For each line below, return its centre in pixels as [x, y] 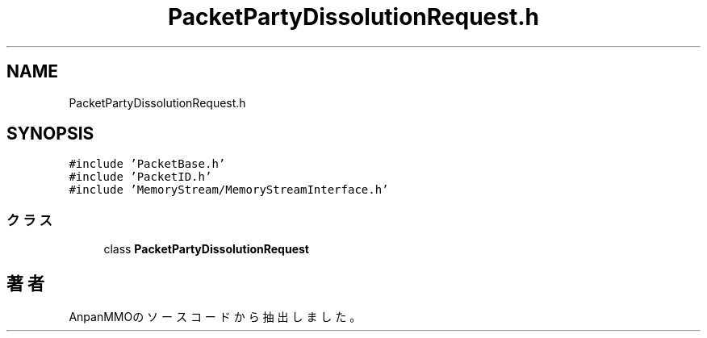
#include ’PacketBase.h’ [147, 164]
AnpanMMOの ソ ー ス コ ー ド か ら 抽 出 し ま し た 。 [215, 317]
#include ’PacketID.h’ [140, 177]
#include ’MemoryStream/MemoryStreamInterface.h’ [229, 190]
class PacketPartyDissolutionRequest [206, 249]
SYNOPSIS [50, 134]
